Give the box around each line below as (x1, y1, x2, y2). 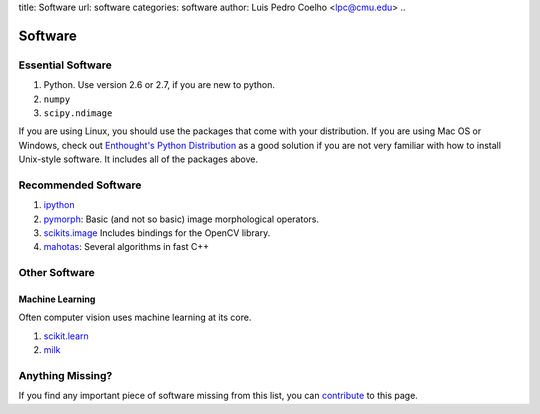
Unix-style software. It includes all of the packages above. (18, 153, 259, 165)
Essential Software (18, 58, 112, 72)
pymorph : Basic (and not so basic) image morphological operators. (43, 213, 320, 225)
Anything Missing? (18, 368, 113, 382)
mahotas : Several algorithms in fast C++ (43, 241, 210, 253)
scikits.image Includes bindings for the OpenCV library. (43, 227, 271, 239)
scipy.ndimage (43, 107, 113, 119)
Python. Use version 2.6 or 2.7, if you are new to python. (43, 79, 275, 91)
